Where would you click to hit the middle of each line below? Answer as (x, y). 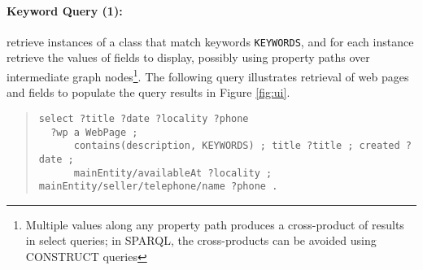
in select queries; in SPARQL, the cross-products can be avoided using (201, 240)
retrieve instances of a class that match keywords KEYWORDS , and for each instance (210, 41)
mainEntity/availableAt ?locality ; (173, 173)
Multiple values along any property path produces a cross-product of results (215, 224)
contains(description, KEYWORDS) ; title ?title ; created (237, 146)
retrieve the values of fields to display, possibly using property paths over (188, 57)
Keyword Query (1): (65, 10)
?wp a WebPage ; (94, 132)
